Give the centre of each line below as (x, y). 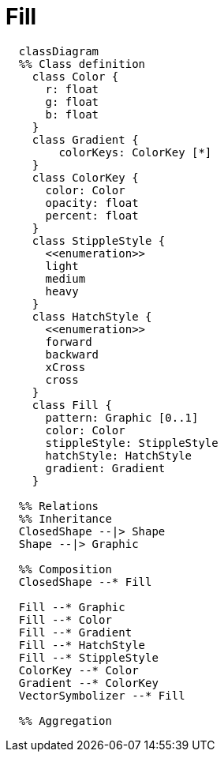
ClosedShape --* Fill (85, 582)
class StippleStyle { (99, 240)
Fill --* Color (65, 619)
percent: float (92, 215)
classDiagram (59, 51)
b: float (72, 114)
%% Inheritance (65, 518)
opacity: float (92, 203)
